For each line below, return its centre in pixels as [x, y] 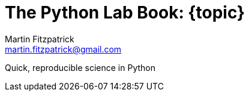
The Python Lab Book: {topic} [125, 13]
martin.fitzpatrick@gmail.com [63, 49]
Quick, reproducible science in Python [80, 67]
